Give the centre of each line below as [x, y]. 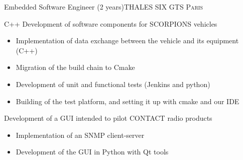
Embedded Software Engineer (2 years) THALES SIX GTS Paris [103, 7]
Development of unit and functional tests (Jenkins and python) [113, 84]
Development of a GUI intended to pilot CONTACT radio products [108, 118]
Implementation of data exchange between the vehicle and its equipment [127, 41]
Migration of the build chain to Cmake [75, 67]
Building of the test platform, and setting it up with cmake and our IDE [128, 101]
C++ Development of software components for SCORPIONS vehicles [111, 23]
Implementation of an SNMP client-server [80, 135]
